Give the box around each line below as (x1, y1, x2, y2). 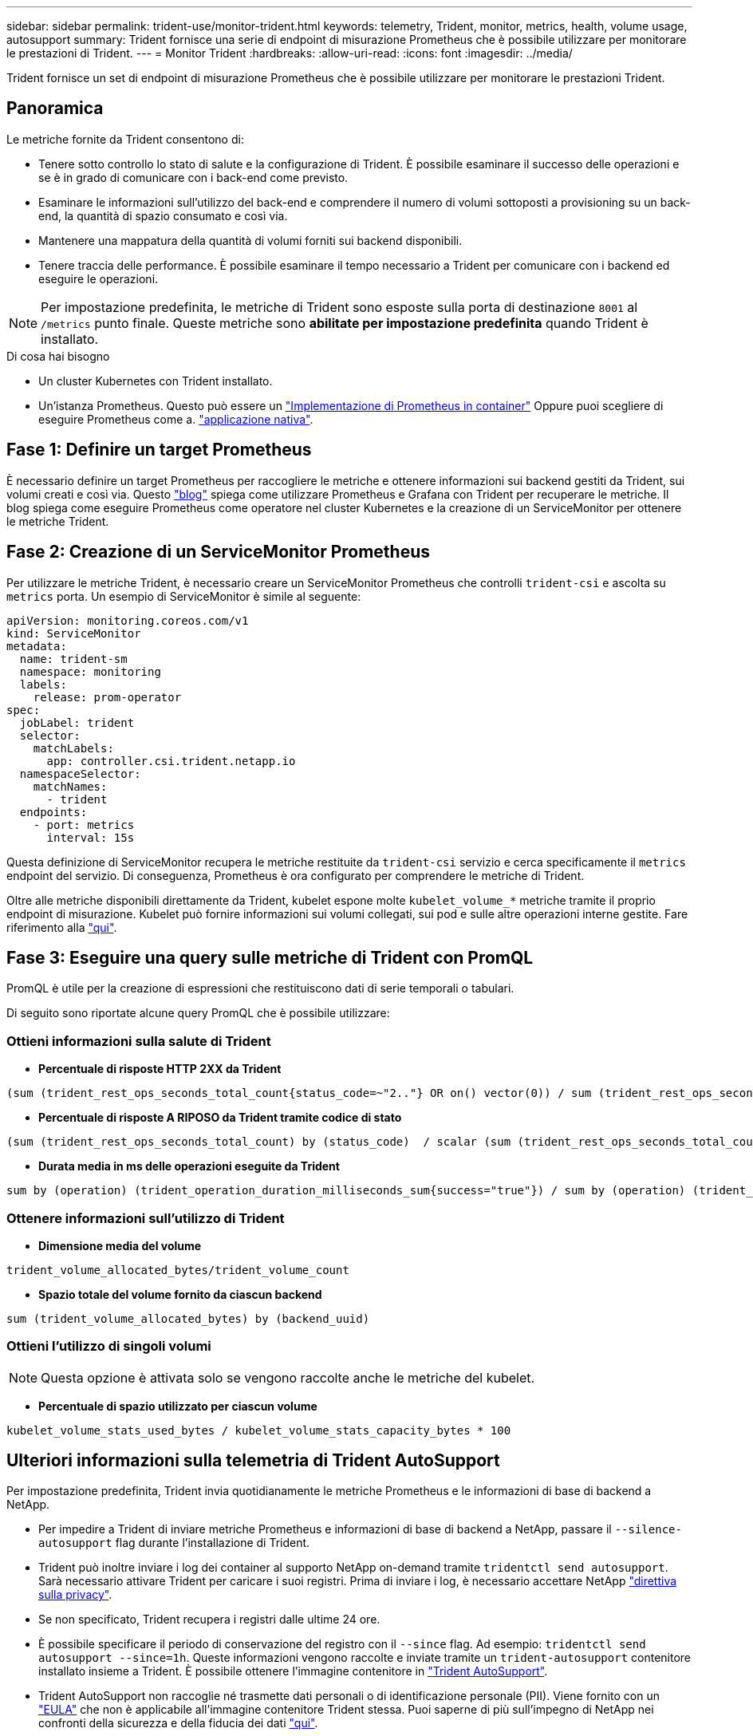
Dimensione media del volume (38, 1238, 202, 1253)
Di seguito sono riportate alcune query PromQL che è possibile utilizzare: (6, 1006, 390, 1020)
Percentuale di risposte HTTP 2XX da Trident (38, 1062, 282, 1076)
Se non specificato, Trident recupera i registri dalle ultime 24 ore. (38, 1612, 380, 1627)
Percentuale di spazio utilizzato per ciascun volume (38, 1399, 317, 1413)
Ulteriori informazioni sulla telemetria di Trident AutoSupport (6, 1450, 500, 1471)
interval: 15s (46, 831, 135, 844)
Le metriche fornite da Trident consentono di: (6, 132, 244, 146)
